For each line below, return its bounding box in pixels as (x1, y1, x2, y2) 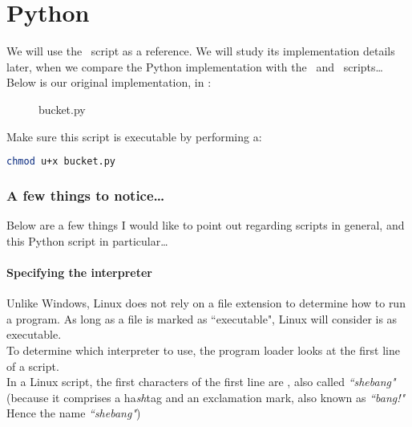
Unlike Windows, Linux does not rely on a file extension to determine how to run (6, 295, 406, 311)
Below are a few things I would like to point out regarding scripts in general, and (6, 217, 405, 234)
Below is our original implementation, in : (6, 74, 212, 91)
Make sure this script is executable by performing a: (6, 128, 262, 144)
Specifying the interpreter (6, 263, 152, 280)
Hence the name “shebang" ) (6, 405, 141, 421)
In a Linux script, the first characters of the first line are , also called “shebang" (6, 373, 396, 390)
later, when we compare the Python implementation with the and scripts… (6, 58, 383, 75)
